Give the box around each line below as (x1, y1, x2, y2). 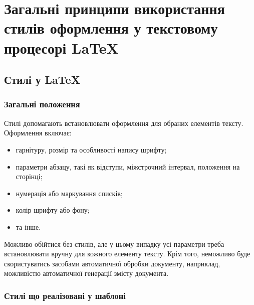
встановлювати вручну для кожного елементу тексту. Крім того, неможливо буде (4, 248, 250, 259)
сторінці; (16, 171, 43, 182)
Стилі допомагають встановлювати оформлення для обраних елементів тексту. (4, 117, 243, 128)
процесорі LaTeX (4, 37, 119, 58)
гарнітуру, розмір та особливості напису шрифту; (16, 144, 167, 155)
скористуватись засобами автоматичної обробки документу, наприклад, (4, 258, 220, 268)
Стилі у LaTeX (4, 72, 80, 87)
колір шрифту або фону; (16, 205, 90, 215)
